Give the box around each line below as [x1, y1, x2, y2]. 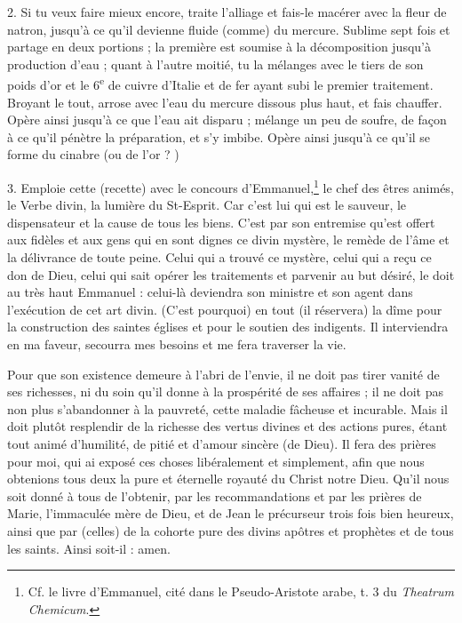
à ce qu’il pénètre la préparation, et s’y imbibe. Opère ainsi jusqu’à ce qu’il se [7, 127, 431, 146]
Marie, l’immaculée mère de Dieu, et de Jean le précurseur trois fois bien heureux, [7, 504, 454, 523]
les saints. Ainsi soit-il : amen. [7, 539, 171, 557]
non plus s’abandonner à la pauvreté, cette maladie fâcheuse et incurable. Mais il [7, 399, 448, 418]
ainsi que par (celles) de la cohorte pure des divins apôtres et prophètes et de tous [7, 521, 454, 539]
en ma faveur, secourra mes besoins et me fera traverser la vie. [7, 335, 346, 353]
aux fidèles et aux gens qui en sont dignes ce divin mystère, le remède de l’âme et [7, 230, 450, 249]
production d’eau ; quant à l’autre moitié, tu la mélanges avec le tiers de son [7, 54, 424, 73]
